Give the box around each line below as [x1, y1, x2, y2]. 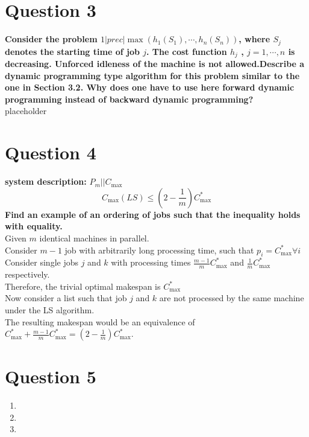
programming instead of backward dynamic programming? [5, 92, 254, 105]
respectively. [5, 268, 50, 281]
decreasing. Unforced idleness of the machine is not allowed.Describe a [5, 57, 305, 70]
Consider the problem [5, 33, 98, 45]
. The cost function [146, 45, 227, 57]
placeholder [5, 104, 47, 117]
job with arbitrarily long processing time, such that [64, 243, 254, 256]
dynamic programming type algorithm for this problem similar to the [5, 69, 300, 81]
